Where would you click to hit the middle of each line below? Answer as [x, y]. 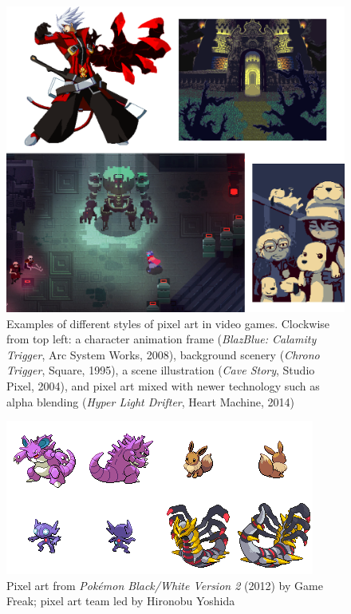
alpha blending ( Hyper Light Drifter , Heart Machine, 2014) [150, 401]
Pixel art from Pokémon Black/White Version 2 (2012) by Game [165, 585]
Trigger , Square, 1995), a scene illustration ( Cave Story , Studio [161, 370]
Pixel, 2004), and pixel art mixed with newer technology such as [163, 385]
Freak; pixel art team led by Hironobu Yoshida [121, 601]
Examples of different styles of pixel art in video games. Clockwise [168, 323]
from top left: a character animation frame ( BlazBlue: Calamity [162, 339]
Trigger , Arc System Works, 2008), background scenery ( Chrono [163, 354]
